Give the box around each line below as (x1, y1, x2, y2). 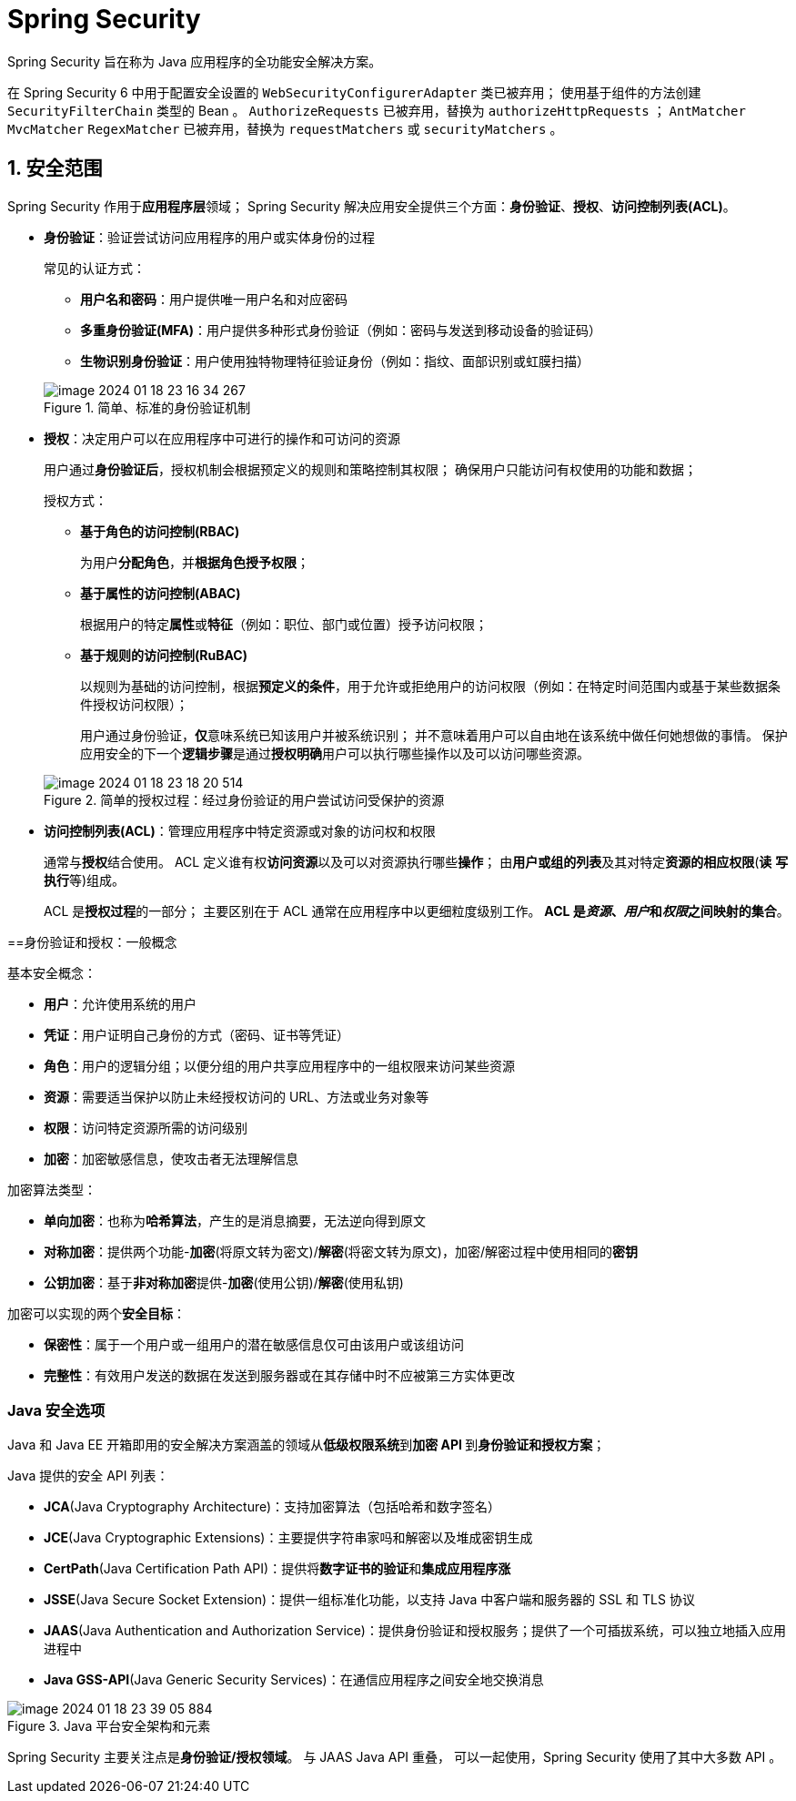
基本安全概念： (7, 964, 96, 981)
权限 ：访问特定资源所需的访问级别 (44, 1119, 247, 1135)
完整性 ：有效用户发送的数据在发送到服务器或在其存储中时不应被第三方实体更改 (44, 1367, 515, 1383)
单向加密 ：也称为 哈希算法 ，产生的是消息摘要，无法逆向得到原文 (44, 1212, 426, 1228)
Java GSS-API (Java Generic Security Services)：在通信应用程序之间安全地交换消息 (44, 1672, 544, 1688)
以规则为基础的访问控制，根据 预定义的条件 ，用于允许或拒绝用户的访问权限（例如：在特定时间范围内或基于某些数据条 (80, 677, 781, 694)
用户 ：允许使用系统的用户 (44, 995, 196, 1012)
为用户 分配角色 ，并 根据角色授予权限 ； (80, 554, 309, 570)
